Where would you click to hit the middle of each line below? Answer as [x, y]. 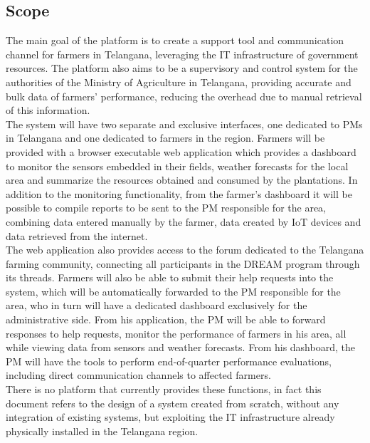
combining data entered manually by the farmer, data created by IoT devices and [184, 221]
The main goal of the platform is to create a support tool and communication [175, 40]
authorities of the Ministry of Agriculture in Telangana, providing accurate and [179, 82]
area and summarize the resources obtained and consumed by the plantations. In [182, 180]
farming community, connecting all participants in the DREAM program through [183, 263]
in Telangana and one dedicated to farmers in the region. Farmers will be [165, 138]
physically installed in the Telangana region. [102, 431]
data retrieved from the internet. [77, 235]
